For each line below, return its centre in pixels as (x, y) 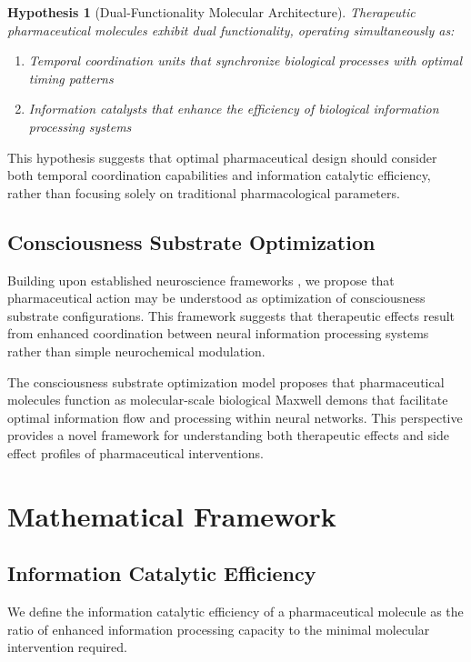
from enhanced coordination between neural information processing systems (218, 333)
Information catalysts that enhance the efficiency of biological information (234, 109)
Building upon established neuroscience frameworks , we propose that (201, 280)
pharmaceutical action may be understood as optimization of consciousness (216, 298)
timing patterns (71, 78)
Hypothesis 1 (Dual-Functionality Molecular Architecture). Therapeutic (211, 12)
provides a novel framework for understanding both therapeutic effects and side (228, 435)
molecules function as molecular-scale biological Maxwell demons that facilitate (228, 400)
